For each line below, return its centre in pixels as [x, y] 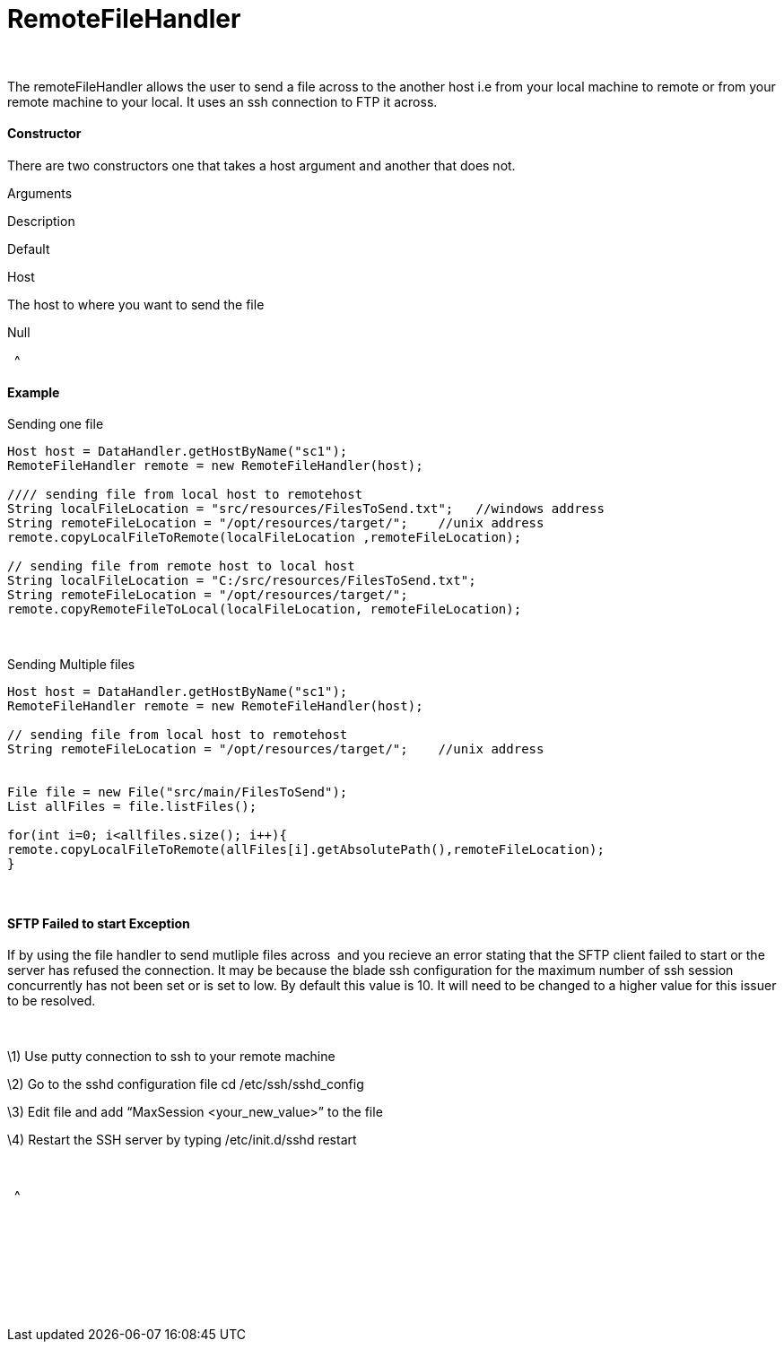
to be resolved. [52, 1001]
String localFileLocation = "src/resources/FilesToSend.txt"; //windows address [306, 509]
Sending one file [56, 424]
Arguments [40, 193]
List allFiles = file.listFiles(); [132, 807]
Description [41, 221]
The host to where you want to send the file [136, 304]
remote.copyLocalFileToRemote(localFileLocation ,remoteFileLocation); [265, 538]
